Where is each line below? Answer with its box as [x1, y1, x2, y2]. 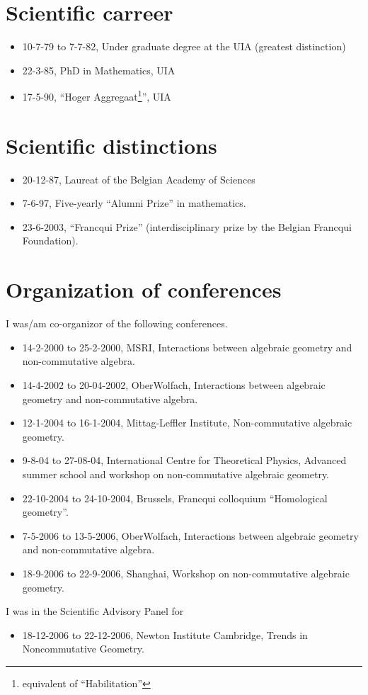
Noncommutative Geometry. [22, 641, 144, 656]
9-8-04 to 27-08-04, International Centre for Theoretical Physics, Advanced [22, 453, 347, 468]
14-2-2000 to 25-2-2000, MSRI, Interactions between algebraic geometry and [22, 339, 352, 354]
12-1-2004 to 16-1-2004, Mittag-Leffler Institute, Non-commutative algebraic [22, 415, 352, 430]
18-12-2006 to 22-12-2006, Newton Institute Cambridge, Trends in [22, 627, 308, 642]
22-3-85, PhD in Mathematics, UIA [22, 62, 176, 77]
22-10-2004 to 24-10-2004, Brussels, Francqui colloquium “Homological [22, 490, 328, 505]
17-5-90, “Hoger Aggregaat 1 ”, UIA [22, 87, 171, 103]
